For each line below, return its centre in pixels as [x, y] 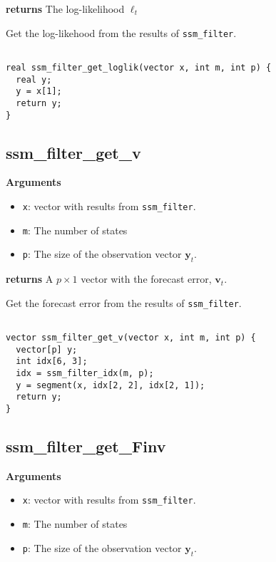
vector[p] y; [47, 349]
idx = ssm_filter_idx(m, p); [85, 373]
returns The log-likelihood [65, 9]
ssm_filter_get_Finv [86, 446]
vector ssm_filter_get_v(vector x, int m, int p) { [131, 338]
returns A [30, 279]
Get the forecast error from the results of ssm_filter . [124, 302]
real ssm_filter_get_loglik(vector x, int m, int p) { [139, 67]
